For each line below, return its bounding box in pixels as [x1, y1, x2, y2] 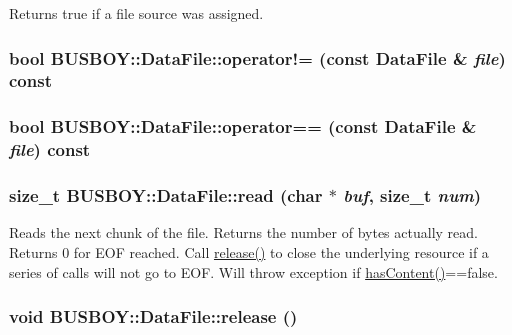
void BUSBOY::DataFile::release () [9, 304, 298, 329]
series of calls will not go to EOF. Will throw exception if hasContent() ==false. [9, 261, 498, 282]
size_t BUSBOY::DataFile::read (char [9, 183, 323, 208]
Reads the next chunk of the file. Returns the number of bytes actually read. [9, 222, 478, 243]
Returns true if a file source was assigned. [9, 3, 264, 23]
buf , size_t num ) [343, 183, 482, 208]
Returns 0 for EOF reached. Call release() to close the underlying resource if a [9, 241, 489, 262]
